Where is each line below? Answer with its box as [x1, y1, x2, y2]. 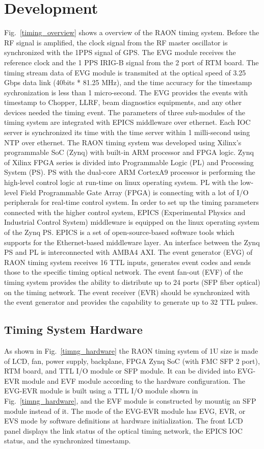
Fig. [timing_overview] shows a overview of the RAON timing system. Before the [4, 27, 259, 38]
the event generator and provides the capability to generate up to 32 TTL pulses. [4, 297, 258, 307]
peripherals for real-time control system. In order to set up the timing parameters [4, 197, 259, 207]
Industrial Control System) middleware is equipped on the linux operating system [4, 217, 259, 227]
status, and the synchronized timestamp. [4, 435, 131, 446]
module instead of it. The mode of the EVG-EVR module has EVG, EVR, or [4, 405, 246, 416]
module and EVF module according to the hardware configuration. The [21, 375, 246, 386]
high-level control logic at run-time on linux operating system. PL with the [4, 177, 239, 188]
